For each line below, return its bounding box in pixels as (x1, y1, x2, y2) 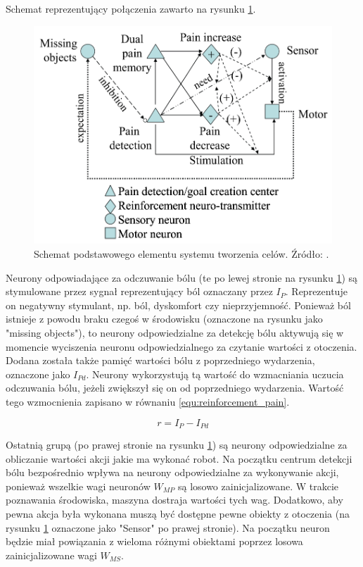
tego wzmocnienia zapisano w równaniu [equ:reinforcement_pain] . (6, 394, 290, 409)
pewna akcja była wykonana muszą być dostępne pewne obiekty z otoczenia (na (6, 506, 350, 521)
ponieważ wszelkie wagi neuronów (6, 478, 151, 493)
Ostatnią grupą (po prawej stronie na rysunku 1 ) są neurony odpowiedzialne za (6, 437, 348, 451)
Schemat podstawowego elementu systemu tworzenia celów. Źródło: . (34, 247, 329, 261)
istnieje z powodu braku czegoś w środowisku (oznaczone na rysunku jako (6, 311, 323, 326)
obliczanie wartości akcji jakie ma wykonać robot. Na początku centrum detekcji (6, 451, 352, 466)
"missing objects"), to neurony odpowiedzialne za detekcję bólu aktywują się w (6, 325, 344, 339)
